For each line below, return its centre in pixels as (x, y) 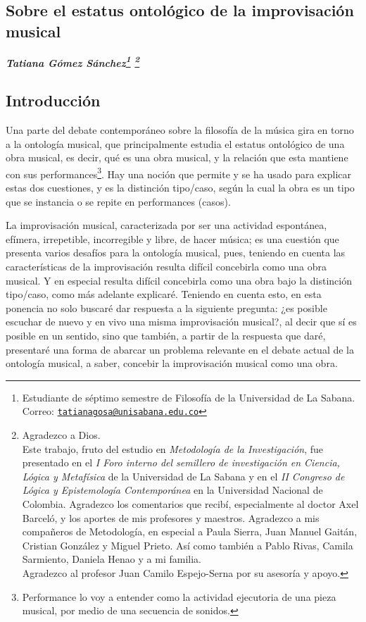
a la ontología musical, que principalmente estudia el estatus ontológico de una (175, 143)
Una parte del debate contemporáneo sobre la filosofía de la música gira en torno (180, 130)
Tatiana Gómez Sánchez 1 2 (73, 61)
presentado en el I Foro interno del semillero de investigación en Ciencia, (181, 462)
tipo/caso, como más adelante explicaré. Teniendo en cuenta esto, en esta (164, 294)
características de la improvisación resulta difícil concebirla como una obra (166, 267)
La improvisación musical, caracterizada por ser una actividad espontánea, (166, 225)
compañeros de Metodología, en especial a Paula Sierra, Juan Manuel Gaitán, (190, 531)
